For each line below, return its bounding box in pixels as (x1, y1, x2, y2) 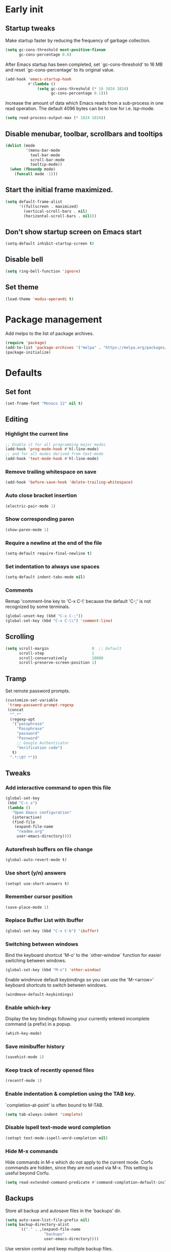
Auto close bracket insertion (5, 492, 77, 499)
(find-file (12, 820, 36, 825)
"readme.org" (16, 829, 44, 834)
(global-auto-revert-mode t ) (5, 857, 67, 862)
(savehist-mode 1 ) (5, 1054, 44, 1060)
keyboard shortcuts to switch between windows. (5, 982, 107, 988)
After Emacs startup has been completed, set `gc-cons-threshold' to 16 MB (5, 61, 163, 67)
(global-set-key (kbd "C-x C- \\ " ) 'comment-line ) (5, 618, 113, 623)
